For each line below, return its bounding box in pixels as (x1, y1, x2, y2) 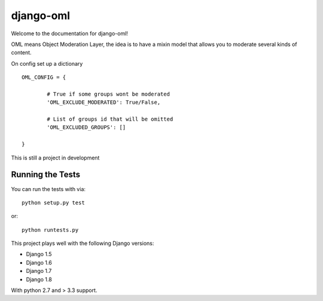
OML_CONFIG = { (22, 74, 66, 81)
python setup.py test (22, 199, 85, 206)
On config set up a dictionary (11, 60, 83, 67)
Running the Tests (11, 170, 81, 180)
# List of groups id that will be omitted (47, 116, 173, 122)
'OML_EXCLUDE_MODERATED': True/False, (47, 99, 161, 106)
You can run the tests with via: (11, 185, 86, 192)
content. (11, 49, 32, 56)
